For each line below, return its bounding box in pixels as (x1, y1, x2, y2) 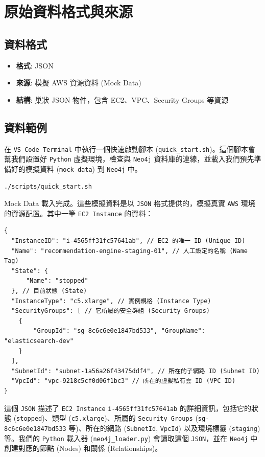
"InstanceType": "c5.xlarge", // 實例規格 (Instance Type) (11, 297, 211, 305)
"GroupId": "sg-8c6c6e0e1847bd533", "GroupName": (33, 327, 205, 335)
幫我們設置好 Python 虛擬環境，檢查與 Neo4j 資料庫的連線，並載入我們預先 (4, 153, 254, 164)
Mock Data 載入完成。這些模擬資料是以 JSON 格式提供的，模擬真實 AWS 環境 (4, 198, 255, 209)
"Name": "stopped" (26, 277, 88, 285)
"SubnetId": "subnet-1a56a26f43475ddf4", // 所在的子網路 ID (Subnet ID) (11, 367, 260, 375)
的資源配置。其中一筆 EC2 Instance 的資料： (4, 208, 153, 218)
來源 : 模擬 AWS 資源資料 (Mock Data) (16, 77, 141, 88)
